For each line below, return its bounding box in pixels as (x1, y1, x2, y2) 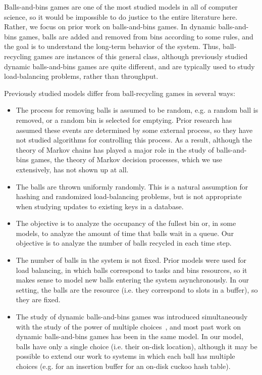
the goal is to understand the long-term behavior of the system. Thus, (4, 41, 221, 52)
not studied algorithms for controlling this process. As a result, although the (16, 134, 252, 145)
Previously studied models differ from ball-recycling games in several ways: (4, 87, 235, 98)
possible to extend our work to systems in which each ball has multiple (16, 351, 235, 361)
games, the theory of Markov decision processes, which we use (31, 154, 222, 165)
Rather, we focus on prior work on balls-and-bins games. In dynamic (4, 21, 216, 32)
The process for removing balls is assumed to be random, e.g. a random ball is (16, 105, 258, 115)
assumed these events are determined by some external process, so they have (16, 124, 253, 135)
